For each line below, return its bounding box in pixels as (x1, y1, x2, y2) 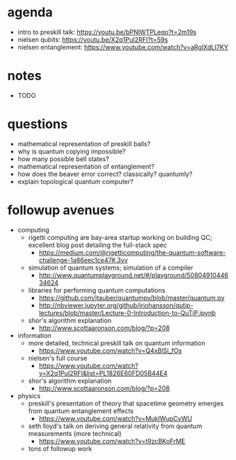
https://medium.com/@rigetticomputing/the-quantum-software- (38, 248, 226, 256)
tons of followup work (28, 444, 92, 453)
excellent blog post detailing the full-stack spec (28, 241, 167, 249)
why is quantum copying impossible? (17, 147, 126, 155)
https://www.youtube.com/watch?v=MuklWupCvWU (38, 414, 193, 422)
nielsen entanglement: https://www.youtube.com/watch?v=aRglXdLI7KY (17, 43, 229, 51)
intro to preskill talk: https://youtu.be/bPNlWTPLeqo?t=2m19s (17, 28, 197, 36)
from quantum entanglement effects (28, 406, 134, 415)
